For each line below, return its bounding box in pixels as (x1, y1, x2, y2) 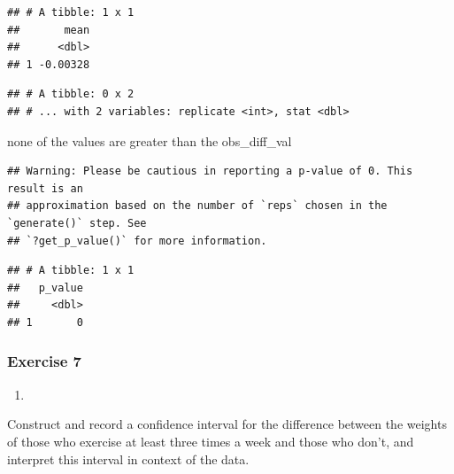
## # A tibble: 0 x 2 (7, 88, 135, 101)
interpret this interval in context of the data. (7, 449, 250, 468)
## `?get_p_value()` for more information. (7, 234, 267, 247)
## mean (7, 23, 90, 36)
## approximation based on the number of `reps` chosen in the (7, 199, 388, 213)
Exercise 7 (7, 350, 81, 372)
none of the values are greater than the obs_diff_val (7, 131, 292, 150)
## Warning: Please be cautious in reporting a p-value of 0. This (7, 165, 413, 178)
